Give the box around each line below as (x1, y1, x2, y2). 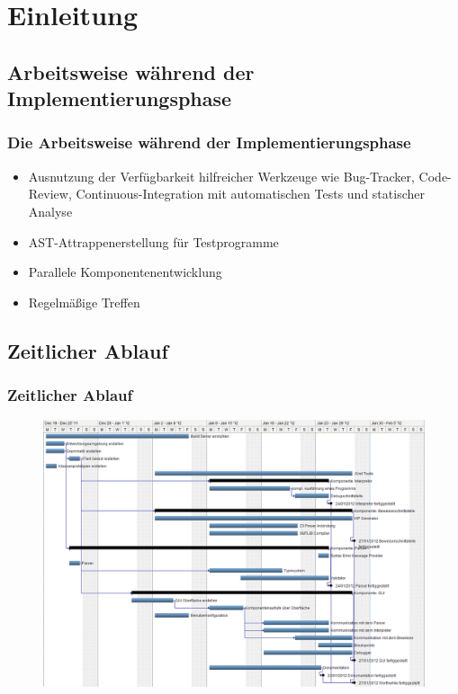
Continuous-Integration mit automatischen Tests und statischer (76, 184, 425, 203)
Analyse (28, 201, 73, 220)
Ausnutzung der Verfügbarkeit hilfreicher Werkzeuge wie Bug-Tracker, (28, 166, 415, 185)
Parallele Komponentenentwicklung (28, 262, 222, 281)
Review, (28, 184, 72, 203)
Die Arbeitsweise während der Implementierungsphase (7, 131, 411, 154)
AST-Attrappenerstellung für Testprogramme (28, 232, 279, 251)
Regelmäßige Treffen (28, 292, 140, 311)
